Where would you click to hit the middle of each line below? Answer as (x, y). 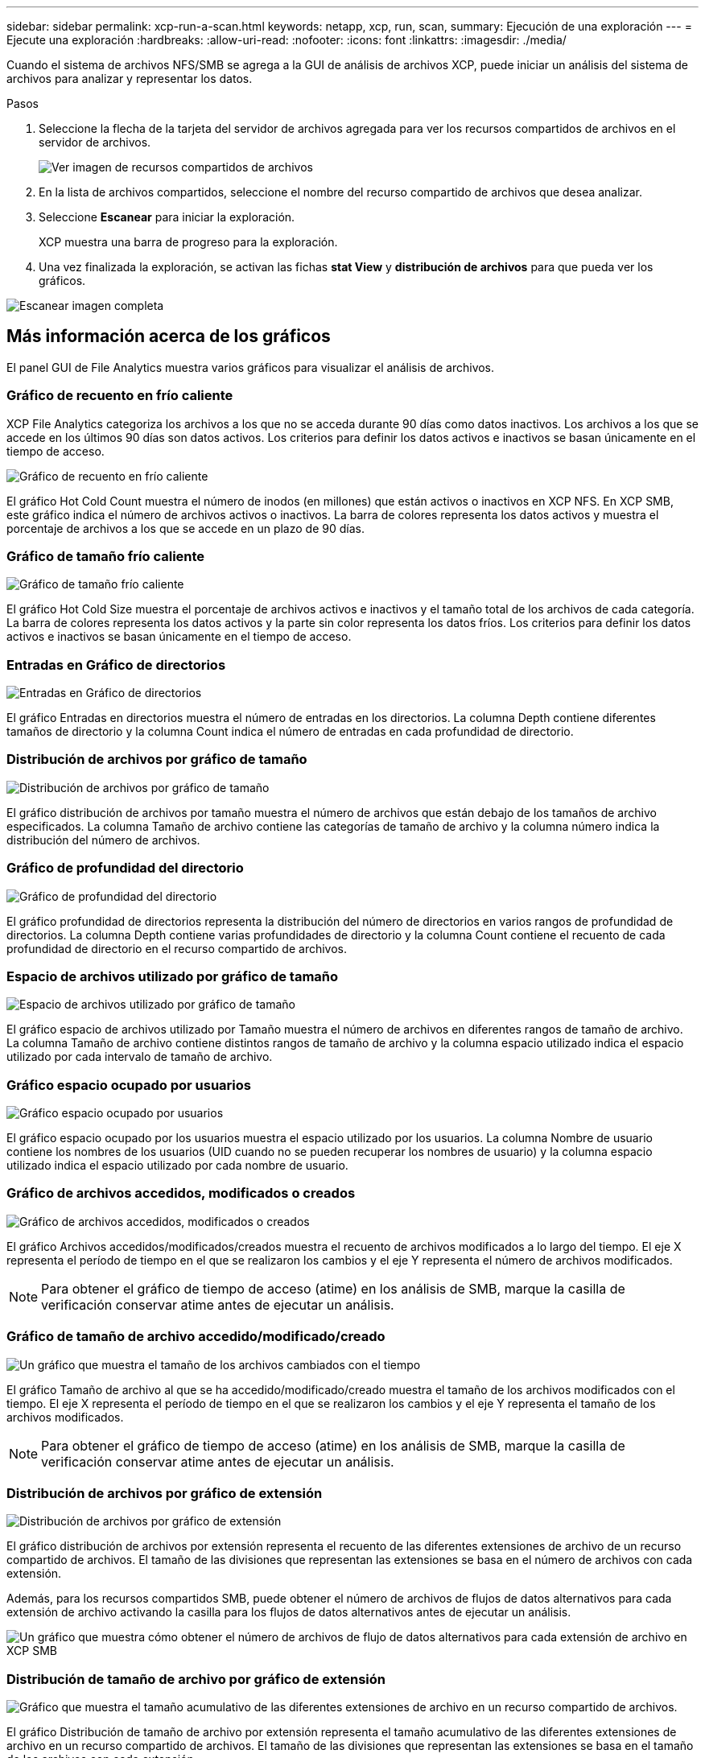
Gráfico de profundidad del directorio (125, 868)
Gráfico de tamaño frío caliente (106, 556)
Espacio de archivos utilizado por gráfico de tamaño (173, 976)
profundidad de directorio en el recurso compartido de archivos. (177, 948)
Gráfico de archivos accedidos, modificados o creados (181, 1193)
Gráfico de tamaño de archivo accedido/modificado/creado (196, 1337)
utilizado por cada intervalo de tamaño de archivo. (140, 1057)
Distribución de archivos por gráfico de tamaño (157, 759)
